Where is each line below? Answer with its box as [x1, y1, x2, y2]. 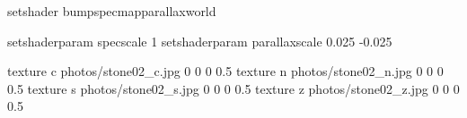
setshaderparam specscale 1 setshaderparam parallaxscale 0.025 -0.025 [7, 31, 392, 50]
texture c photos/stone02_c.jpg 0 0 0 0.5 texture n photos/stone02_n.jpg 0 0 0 [7, 62, 444, 80]
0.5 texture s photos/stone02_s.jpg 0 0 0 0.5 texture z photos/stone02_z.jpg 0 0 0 [7, 79, 460, 97]
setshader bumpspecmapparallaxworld [7, 2, 216, 20]
